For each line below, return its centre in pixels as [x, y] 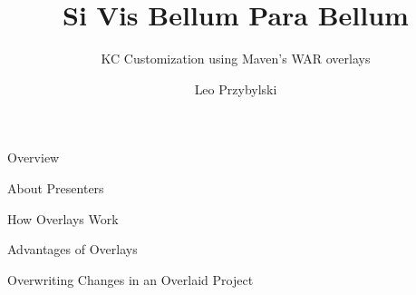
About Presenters [56, 187]
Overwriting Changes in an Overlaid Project [131, 279]
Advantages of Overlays [73, 249]
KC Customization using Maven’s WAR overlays [236, 59]
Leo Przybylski [236, 88]
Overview [34, 157]
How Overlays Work [63, 218]
